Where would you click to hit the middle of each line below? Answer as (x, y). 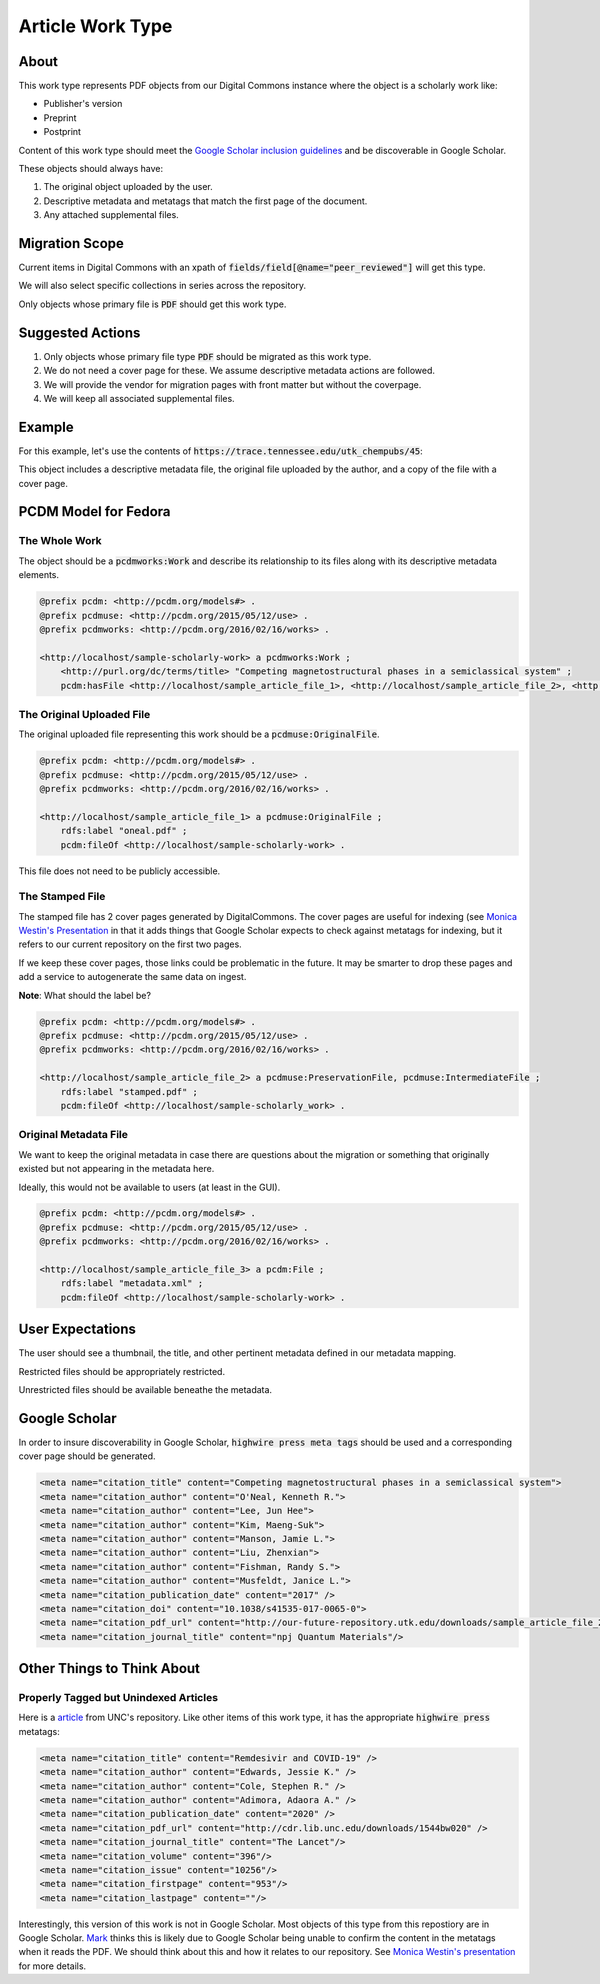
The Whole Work (60, 541)
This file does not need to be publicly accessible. (119, 871)
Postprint (62, 132)
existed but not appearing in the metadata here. (116, 1169)
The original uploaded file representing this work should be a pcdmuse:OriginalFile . (199, 734)
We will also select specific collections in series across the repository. (162, 286)
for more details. (52, 1966)
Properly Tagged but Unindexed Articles (118, 1698)
